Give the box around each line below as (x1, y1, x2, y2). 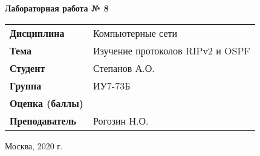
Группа (10, 78, 42, 93)
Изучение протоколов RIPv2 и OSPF (93, 43, 250, 57)
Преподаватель (10, 113, 76, 128)
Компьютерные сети (93, 25, 178, 40)
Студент (10, 60, 45, 75)
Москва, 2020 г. (5, 139, 63, 152)
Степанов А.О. (93, 60, 155, 75)
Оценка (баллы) (10, 96, 83, 110)
